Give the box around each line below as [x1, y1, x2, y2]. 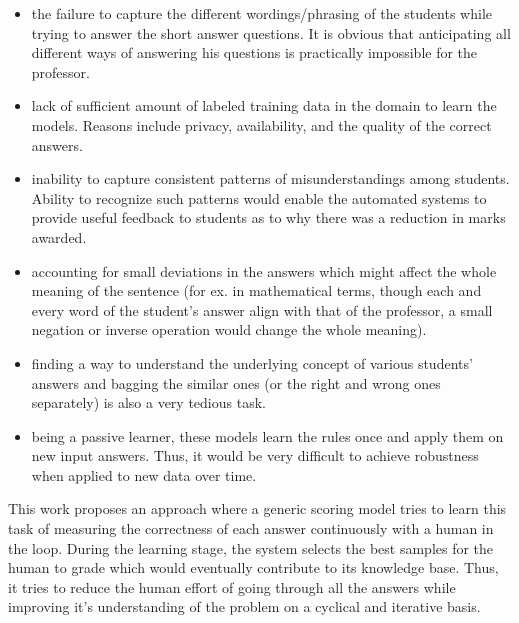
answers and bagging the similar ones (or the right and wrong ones [31, 372, 441, 393]
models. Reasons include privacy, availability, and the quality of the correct [31, 114, 492, 135]
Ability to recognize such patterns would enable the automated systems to [31, 187, 487, 208]
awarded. [31, 226, 87, 247]
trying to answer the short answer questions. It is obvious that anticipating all [31, 22, 511, 43]
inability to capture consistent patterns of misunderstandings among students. [31, 168, 510, 189]
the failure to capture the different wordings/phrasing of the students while [31, 3, 492, 23]
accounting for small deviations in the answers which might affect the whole [31, 260, 497, 281]
